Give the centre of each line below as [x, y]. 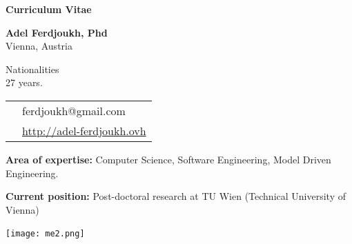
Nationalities [32, 69]
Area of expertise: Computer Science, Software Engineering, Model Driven [168, 159]
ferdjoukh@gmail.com [74, 110]
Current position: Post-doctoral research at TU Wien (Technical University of [176, 196]
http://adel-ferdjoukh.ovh [84, 130]
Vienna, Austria [39, 46]
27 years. [24, 82]
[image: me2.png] [45, 234]
